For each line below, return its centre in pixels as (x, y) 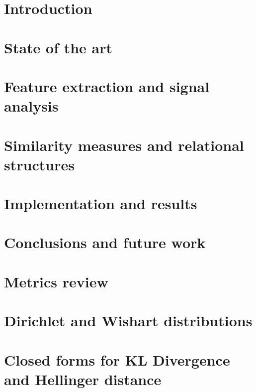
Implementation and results (101, 203)
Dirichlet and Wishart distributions (128, 321)
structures (39, 164)
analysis (31, 106)
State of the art (58, 47)
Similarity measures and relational (124, 145)
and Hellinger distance (83, 379)
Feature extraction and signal (107, 86)
